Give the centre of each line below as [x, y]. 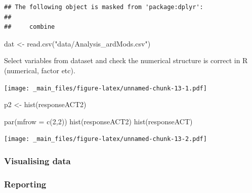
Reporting [25, 184]
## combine [30, 27]
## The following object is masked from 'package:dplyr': [104, 7]
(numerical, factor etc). [40, 70]
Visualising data [37, 160]
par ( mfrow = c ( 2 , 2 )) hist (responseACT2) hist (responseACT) [98, 121]
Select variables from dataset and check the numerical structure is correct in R [126, 60]
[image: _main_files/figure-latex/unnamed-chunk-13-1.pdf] [106, 88]
